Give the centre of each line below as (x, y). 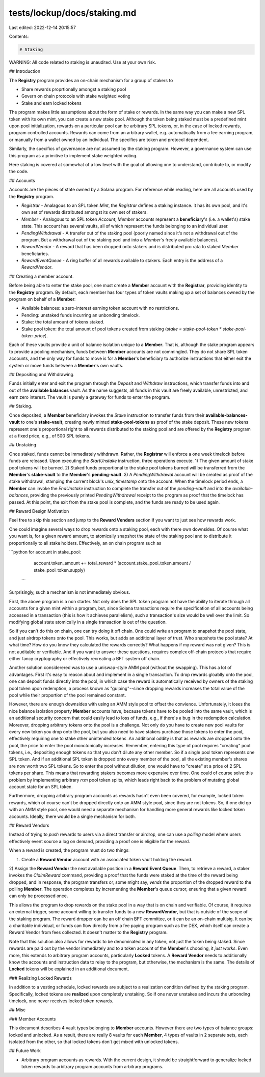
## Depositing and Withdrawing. (42, 374)
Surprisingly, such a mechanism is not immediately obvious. (69, 592)
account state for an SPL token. (41, 787)
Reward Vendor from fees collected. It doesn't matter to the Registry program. (88, 932)
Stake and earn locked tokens (52, 103)
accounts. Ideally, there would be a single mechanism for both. (72, 816)
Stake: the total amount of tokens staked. (63, 322)
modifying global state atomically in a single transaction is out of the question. (88, 622)
